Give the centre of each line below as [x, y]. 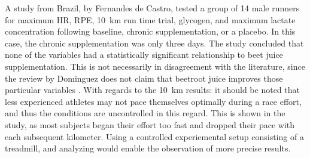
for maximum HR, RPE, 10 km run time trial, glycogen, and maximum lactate [150, 19]
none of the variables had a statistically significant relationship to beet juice [144, 55]
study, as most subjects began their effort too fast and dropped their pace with [150, 124]
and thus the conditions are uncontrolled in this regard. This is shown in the [145, 113]
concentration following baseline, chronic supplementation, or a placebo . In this [150, 31]
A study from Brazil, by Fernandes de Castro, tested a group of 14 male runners [152, 8]
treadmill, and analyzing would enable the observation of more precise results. [148, 148]
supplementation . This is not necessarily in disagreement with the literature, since [155, 66]
